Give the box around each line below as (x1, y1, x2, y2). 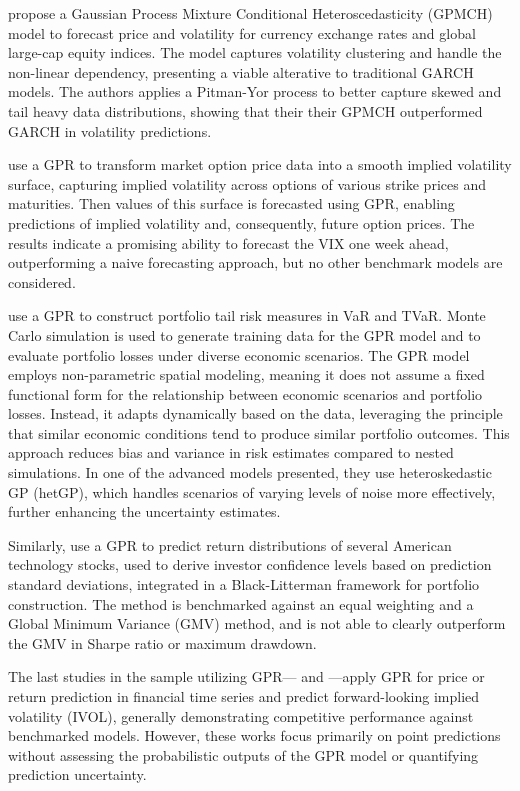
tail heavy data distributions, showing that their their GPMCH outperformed (8, 100, 483, 121)
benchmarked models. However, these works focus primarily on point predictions (8, 725, 501, 746)
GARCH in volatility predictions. (8, 120, 212, 141)
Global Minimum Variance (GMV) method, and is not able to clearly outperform (8, 613, 506, 634)
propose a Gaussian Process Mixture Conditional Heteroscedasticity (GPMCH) (8, 3, 493, 23)
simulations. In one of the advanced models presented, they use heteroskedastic (8, 462, 492, 483)
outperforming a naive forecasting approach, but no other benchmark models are (8, 252, 503, 273)
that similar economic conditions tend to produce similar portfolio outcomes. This (8, 422, 510, 443)
